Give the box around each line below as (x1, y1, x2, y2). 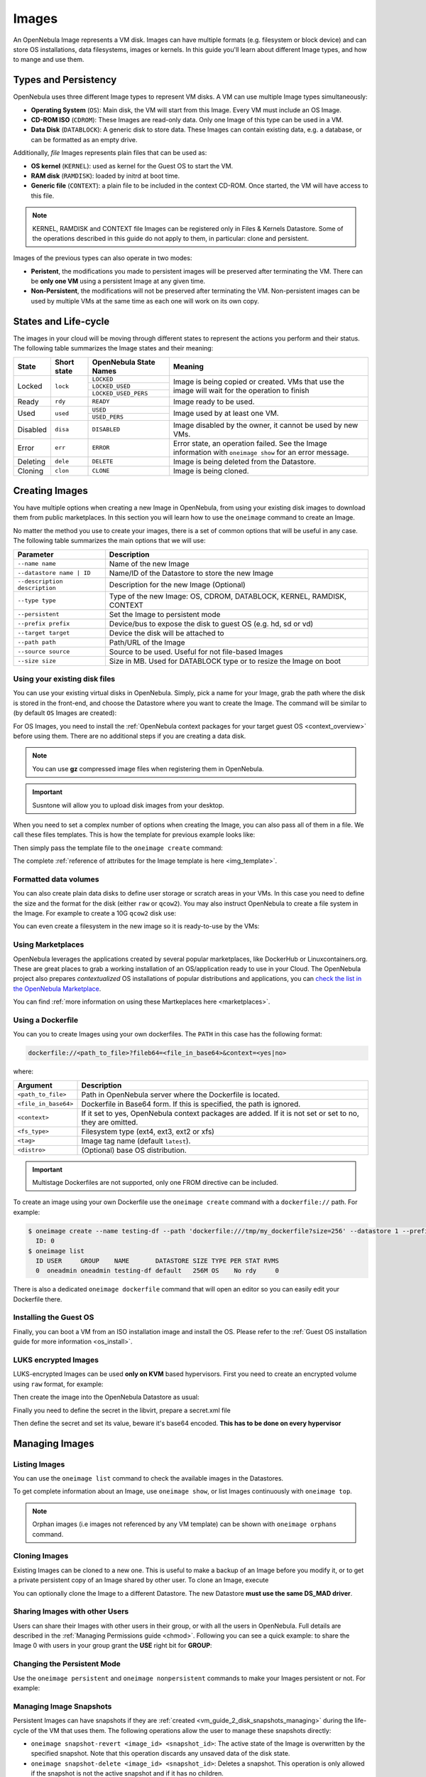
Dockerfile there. (13, 1294, 62, 1304)
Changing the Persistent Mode (13, 1659, 121, 1669)
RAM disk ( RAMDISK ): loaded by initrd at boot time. (31, 171, 180, 180)
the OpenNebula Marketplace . (13, 984, 102, 993)
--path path (17, 638, 56, 646)
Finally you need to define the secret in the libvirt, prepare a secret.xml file (13, 1406, 231, 1414)
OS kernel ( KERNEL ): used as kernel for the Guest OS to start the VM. (31, 161, 234, 170)
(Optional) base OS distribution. (81, 1145, 187, 1155)
